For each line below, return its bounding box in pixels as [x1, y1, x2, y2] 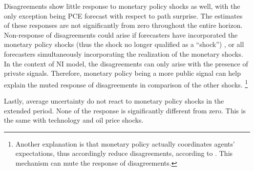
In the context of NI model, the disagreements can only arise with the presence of [4, 58, 248, 68]
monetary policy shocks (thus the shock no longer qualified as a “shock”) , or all [4, 39, 244, 49]
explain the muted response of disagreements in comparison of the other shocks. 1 [4, 78, 248, 89]
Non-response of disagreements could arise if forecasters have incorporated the [4, 29, 238, 40]
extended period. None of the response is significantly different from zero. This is [4, 105, 246, 115]
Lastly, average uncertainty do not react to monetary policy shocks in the [4, 96, 224, 106]
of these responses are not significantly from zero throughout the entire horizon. [4, 20, 243, 30]
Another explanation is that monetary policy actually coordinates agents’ [15, 138, 235, 149]
